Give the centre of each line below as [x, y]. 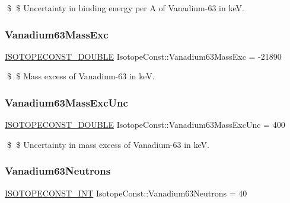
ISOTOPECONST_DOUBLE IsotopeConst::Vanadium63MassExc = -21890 [143, 56]
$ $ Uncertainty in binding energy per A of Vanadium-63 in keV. [125, 8]
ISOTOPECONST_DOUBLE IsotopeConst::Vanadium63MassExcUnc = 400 [145, 125]
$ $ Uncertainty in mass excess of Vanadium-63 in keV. [108, 144]
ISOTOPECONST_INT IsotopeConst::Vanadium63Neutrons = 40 [126, 193]
